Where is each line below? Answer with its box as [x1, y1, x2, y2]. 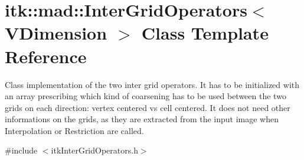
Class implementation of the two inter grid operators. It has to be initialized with [5, 78, 300, 90]
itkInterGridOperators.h [51, 144, 138, 156]
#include [5, 144, 38, 156]
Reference [5, 44, 87, 68]
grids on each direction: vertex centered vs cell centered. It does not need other [5, 101, 290, 113]
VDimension [5, 21, 107, 45]
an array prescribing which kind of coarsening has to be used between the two [5, 90, 286, 102]
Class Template [141, 21, 269, 45]
